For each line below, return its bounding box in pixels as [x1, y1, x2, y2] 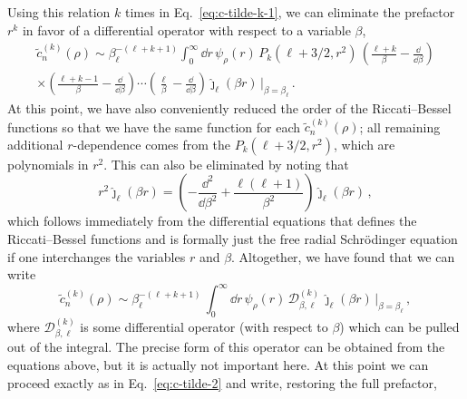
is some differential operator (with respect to [80, 316, 328, 336]
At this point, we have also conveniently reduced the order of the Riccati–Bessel [7, 99, 452, 117]
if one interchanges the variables [7, 247, 186, 266]
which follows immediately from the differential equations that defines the [7, 211, 417, 230]
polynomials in [7, 154, 89, 173]
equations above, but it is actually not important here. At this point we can [7, 355, 429, 374]
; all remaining [359, 117, 441, 136]
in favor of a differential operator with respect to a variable [22, 20, 351, 39]
